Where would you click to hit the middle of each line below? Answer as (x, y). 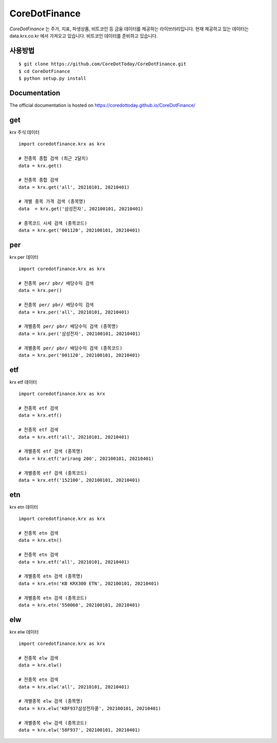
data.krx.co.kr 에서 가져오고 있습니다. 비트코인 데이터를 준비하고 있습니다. (84, 35)
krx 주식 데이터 (25, 132)
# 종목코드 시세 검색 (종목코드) (53, 223)
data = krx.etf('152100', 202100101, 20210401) (80, 480)
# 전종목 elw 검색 (38, 658)
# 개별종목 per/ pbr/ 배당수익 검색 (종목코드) (71, 348)
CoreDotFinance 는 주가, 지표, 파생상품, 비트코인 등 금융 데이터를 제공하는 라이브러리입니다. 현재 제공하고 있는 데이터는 (129, 29)
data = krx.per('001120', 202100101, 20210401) (80, 355)
